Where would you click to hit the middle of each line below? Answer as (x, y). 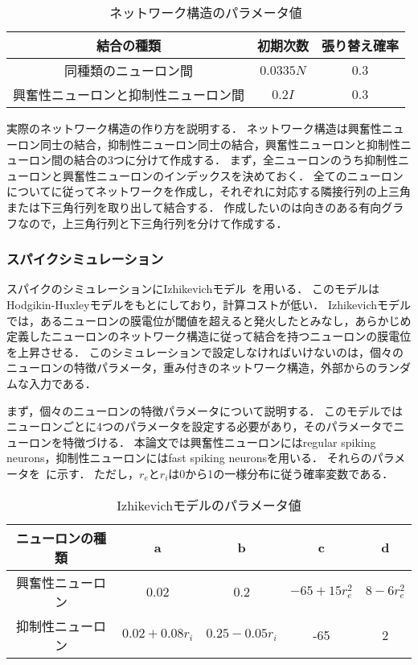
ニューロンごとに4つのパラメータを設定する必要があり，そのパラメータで (200, 426)
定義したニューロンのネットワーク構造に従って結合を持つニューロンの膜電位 (209, 336)
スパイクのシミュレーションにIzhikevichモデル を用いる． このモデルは (193, 289)
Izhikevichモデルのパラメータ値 (209, 505)
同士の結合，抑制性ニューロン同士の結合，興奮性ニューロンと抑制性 (220, 144)
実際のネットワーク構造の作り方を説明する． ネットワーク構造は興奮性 (194, 128)
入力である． (62, 383)
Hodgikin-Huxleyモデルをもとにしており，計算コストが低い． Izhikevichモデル (209, 304)
